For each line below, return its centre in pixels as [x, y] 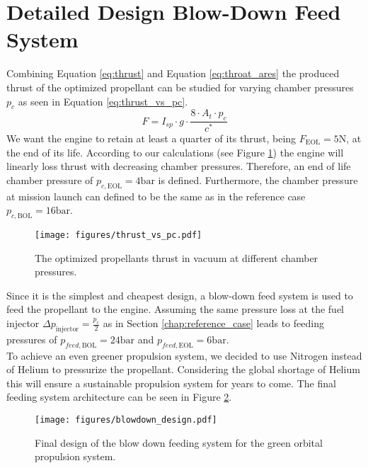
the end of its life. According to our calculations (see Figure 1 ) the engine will [175, 152]
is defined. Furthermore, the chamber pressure [258, 179]
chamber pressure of [50, 179]
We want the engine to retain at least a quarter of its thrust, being [151, 138]
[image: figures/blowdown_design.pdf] [126, 420]
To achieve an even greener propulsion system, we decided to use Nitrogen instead [184, 355]
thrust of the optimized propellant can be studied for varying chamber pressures [180, 87]
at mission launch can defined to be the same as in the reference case [156, 196]
